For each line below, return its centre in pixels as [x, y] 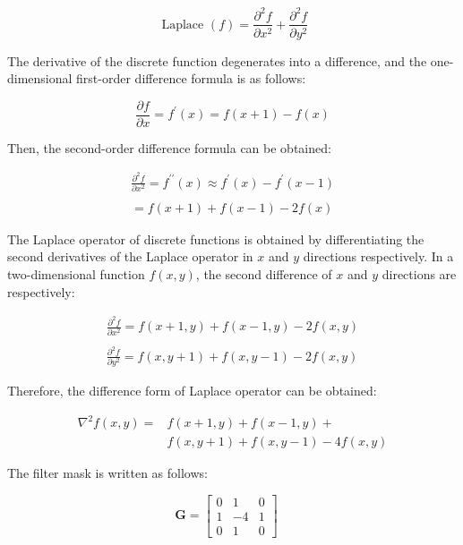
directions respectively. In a [378, 256]
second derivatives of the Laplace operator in [130, 256]
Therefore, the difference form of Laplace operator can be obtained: [192, 391]
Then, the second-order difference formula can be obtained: [169, 147]
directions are [419, 274]
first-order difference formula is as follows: [191, 78]
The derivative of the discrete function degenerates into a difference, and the [217, 60]
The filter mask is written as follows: [107, 473]
